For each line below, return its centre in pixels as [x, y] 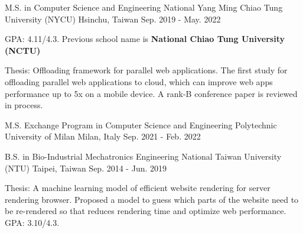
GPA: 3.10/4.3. [32, 222]
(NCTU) [23, 50]
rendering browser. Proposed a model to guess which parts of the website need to [152, 199]
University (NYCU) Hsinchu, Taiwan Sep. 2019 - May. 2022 [113, 19]
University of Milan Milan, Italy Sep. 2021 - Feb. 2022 [103, 136]
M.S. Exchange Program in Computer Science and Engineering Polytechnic [141, 124]
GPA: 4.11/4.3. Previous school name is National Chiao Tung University [145, 39]
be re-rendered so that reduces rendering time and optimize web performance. [146, 211]
